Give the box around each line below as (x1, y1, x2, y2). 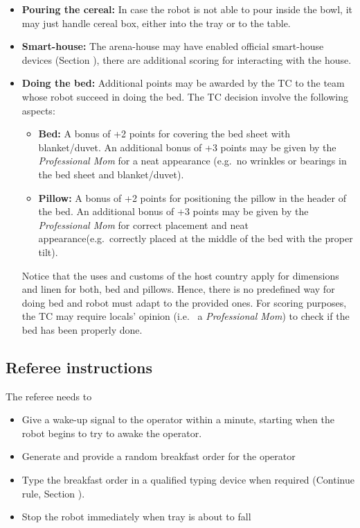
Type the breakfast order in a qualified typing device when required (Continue (21, 472, 354, 487)
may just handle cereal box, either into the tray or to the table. (21, 15, 291, 30)
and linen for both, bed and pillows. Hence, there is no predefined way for (21, 282, 335, 296)
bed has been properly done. (21, 322, 143, 337)
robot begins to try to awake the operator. (21, 425, 202, 440)
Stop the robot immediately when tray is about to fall (21, 509, 251, 524)
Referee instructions (6, 356, 153, 377)
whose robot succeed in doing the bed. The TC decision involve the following (21, 89, 348, 103)
